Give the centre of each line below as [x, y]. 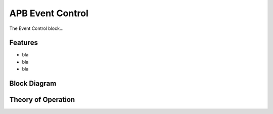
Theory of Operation [42, 100]
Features [24, 43]
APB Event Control [49, 13]
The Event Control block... [36, 28]
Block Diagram [33, 84]
